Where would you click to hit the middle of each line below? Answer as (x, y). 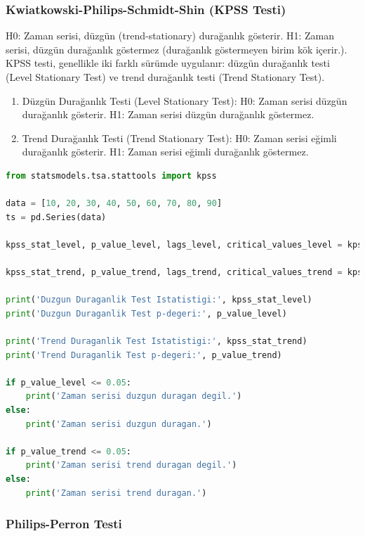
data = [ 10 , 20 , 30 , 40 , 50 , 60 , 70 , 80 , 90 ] (114, 204)
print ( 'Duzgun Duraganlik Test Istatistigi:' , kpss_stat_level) (159, 300)
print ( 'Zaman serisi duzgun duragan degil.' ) (134, 396)
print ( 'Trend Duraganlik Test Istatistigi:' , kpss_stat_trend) (157, 342)
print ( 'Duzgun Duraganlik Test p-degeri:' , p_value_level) (146, 313)
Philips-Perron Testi (64, 524)
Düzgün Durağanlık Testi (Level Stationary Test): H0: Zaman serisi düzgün (185, 100)
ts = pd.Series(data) (56, 217)
